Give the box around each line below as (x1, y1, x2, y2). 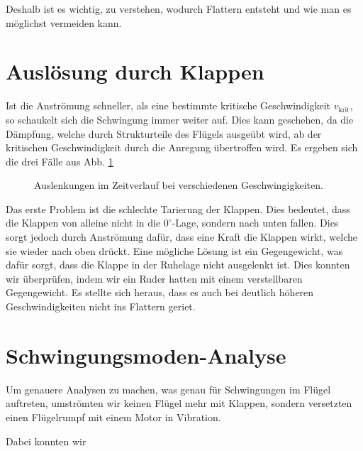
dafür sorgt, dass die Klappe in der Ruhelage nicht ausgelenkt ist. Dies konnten (6, 257, 350, 272)
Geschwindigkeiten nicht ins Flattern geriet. (6, 299, 196, 314)
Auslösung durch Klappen (6, 57, 264, 86)
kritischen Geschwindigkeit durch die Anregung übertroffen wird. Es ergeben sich (6, 140, 358, 155)
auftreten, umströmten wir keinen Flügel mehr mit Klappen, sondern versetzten (6, 396, 352, 411)
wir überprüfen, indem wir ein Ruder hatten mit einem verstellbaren (6, 271, 303, 286)
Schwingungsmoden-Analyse (6, 340, 286, 369)
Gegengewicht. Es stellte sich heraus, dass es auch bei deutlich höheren (6, 285, 314, 300)
